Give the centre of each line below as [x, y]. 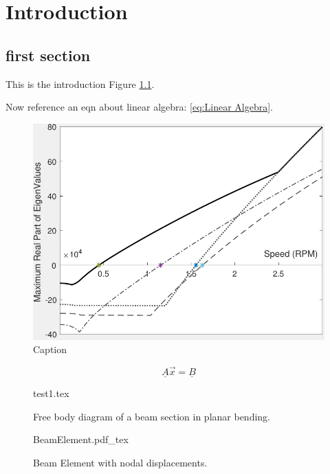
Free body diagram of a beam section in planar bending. [152, 416]
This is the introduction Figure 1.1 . [80, 83]
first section [48, 55]
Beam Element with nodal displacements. [120, 462]
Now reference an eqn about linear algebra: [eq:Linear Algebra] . [139, 107]
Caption [50, 349]
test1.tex [51, 393]
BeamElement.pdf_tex [81, 439]
